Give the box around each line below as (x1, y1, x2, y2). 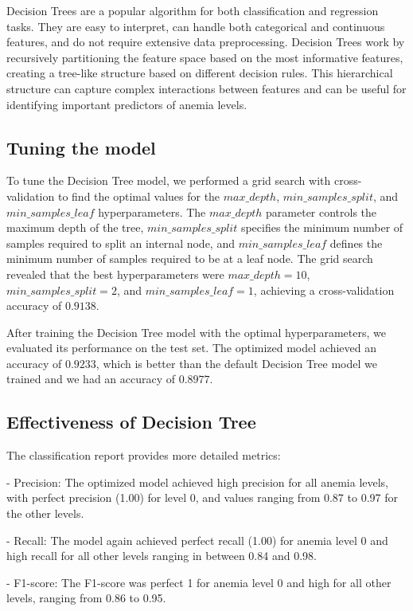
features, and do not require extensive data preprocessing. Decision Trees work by (6, 33, 405, 50)
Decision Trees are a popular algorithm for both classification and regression (6, 2, 379, 18)
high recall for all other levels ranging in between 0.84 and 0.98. (6, 547, 317, 564)
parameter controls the (266, 203, 377, 220)
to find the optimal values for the (57, 187, 220, 204)
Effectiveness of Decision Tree (6, 409, 256, 434)
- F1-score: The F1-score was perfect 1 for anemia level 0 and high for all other (6, 574, 392, 590)
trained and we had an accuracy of (6, 370, 176, 387)
